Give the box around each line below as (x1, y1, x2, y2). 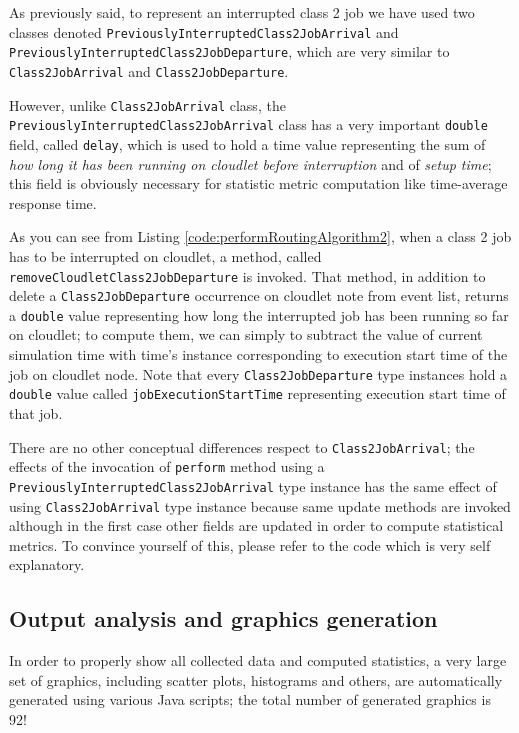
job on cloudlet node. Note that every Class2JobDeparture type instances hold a (9, 363, 508, 384)
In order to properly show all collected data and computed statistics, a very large (9, 650, 507, 671)
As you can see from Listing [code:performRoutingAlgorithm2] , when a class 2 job (9, 226, 512, 247)
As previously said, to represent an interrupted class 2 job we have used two (9, 2, 475, 22)
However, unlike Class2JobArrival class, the (9, 94, 286, 115)
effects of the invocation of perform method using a (9, 456, 325, 477)
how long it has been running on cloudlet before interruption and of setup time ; (9, 153, 492, 174)
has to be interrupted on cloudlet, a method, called (9, 245, 322, 266)
